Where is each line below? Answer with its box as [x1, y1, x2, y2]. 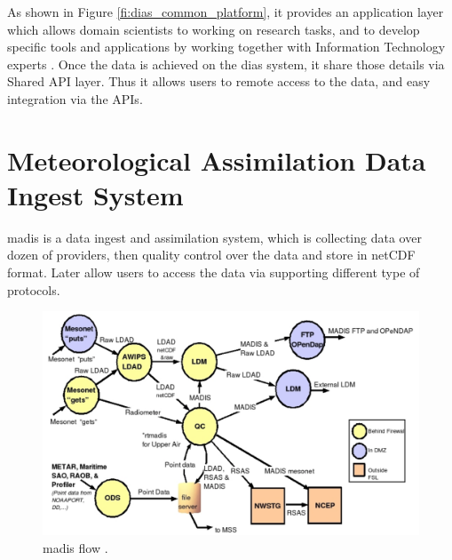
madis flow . [43, 538, 108, 556]
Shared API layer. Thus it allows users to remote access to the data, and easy [7, 72, 431, 91]
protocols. [7, 280, 60, 299]
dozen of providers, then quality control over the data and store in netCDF [7, 245, 416, 264]
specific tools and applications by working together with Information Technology [7, 37, 446, 56]
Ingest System [7, 176, 184, 212]
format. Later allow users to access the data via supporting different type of [7, 263, 420, 282]
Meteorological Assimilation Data [7, 141, 426, 178]
